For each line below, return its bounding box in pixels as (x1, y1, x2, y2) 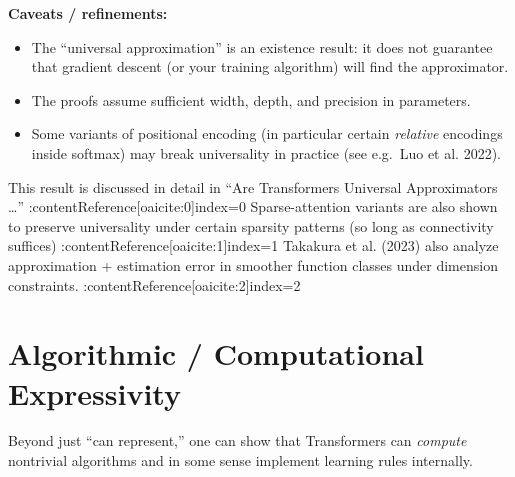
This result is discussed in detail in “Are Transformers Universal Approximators (8, 176, 498, 197)
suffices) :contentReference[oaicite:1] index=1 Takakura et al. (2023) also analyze (8, 235, 499, 256)
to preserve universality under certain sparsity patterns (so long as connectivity (8, 215, 494, 236)
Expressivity (8, 372, 181, 413)
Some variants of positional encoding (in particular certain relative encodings (31, 123, 503, 144)
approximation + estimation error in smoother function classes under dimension (8, 254, 498, 275)
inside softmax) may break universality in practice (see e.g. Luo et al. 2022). (31, 142, 502, 163)
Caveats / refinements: (8, 3, 168, 23)
